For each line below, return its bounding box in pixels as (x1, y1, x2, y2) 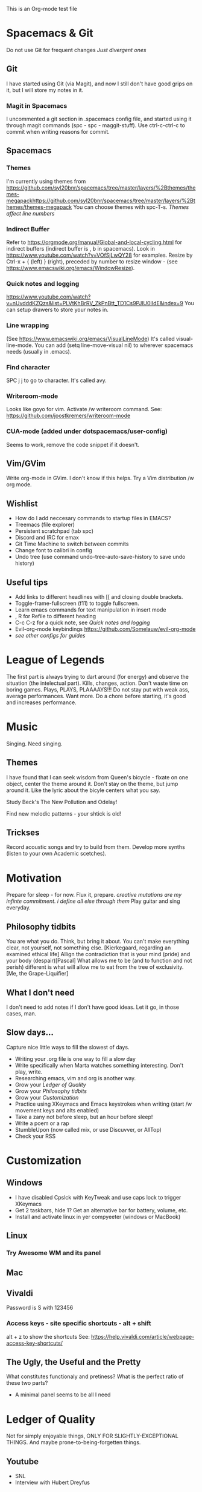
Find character (6, 363, 50, 371)
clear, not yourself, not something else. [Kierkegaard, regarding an (6, 944, 171, 951)
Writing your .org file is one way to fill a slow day (14, 1055, 136, 1062)
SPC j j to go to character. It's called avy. (6, 377, 107, 384)
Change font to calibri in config (14, 547, 92, 554)
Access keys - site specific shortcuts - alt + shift (6, 1319, 152, 1328)
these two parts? (6, 1379, 48, 1387)
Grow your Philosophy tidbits (14, 1087, 87, 1095)
